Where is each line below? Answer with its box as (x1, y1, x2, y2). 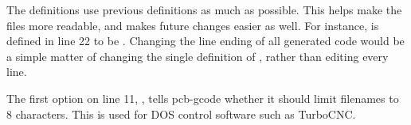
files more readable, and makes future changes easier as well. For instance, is (6, 17, 379, 33)
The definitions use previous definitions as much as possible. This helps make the (6, 2, 402, 17)
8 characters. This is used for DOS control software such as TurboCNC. (6, 105, 356, 122)
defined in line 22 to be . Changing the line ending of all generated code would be (6, 32, 405, 49)
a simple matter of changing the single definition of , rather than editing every (6, 47, 389, 64)
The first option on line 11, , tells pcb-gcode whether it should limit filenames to (6, 89, 399, 106)
